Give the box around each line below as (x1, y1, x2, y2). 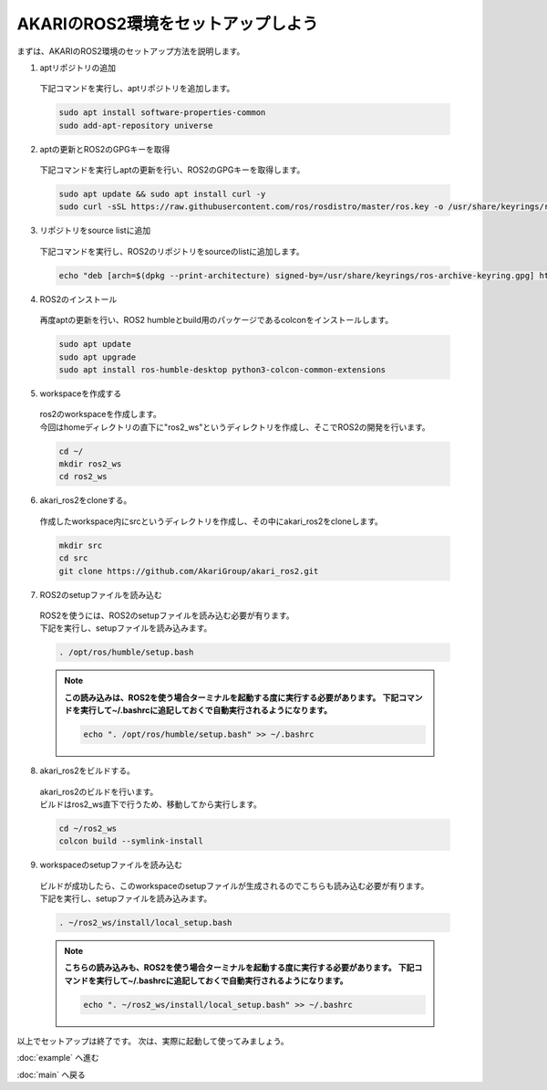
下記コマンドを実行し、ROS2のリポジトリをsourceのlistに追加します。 (39, 246, 304, 257)
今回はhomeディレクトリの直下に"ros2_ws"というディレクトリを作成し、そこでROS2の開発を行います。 (39, 421, 430, 433)
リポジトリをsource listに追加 (39, 225, 150, 236)
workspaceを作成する (39, 388, 122, 399)
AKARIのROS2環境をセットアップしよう (16, 14, 319, 34)
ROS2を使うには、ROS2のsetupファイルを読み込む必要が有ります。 (39, 610, 295, 621)
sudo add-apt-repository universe (58, 120, 213, 131)
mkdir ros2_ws (58, 459, 122, 469)
